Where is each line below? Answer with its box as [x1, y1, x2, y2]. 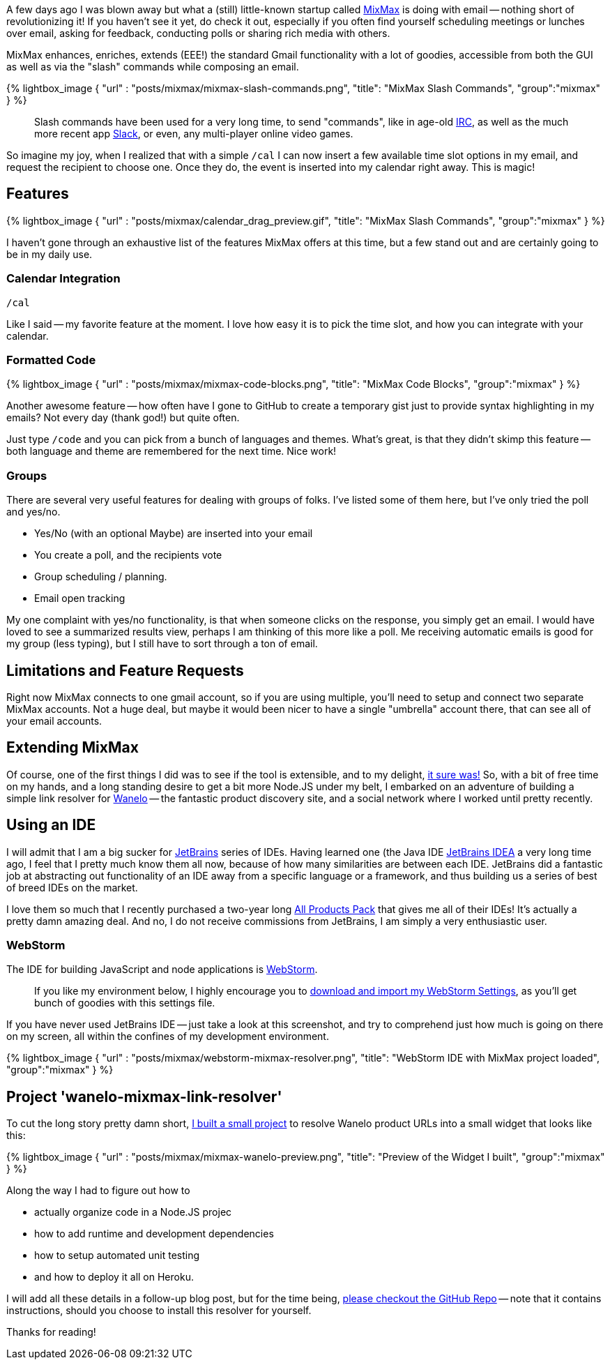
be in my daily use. [6, 248, 93, 260]
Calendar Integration [6, 271, 121, 286]
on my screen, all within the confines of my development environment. [6, 1030, 329, 1043]
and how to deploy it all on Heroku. [34, 1271, 194, 1283]
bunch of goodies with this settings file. [34, 997, 215, 1009]
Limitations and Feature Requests [6, 661, 244, 679]
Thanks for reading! [6, 1326, 96, 1338]
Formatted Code [6, 352, 96, 367]
